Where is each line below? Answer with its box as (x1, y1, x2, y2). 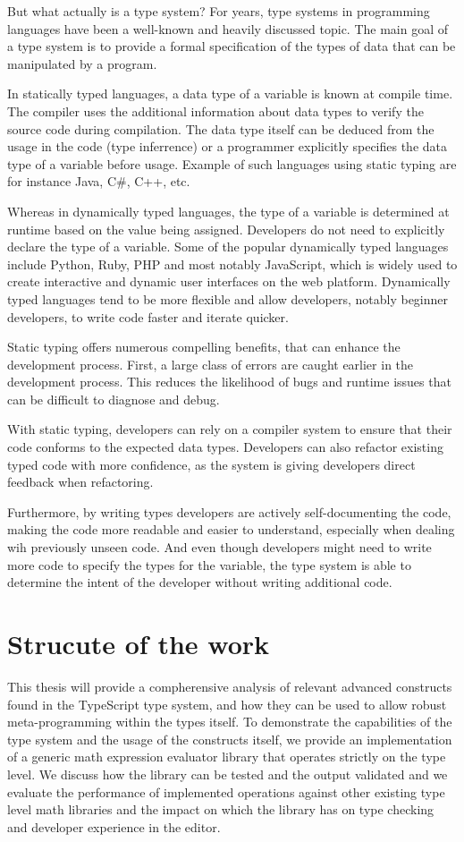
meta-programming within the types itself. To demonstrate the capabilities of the (7, 712, 452, 731)
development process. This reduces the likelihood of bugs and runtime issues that (7, 372, 451, 391)
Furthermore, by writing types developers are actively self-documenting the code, (7, 502, 451, 521)
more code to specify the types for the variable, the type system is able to (7, 555, 411, 574)
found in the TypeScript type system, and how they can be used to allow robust (7, 694, 447, 713)
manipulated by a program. (7, 54, 157, 72)
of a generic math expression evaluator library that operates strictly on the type (7, 747, 446, 766)
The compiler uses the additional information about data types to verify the (7, 101, 424, 120)
